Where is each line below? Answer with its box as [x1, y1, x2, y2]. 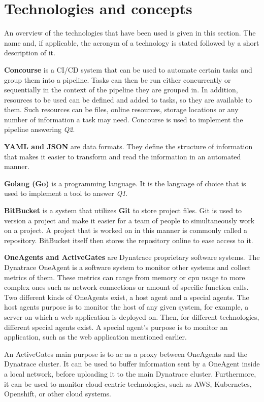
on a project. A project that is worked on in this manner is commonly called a [4, 225, 248, 236]
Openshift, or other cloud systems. [4, 388, 111, 399]
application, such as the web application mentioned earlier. [4, 331, 187, 342]
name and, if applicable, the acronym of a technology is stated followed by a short [4, 37, 259, 48]
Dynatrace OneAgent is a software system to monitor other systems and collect [4, 262, 251, 272]
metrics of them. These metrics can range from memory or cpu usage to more [4, 272, 245, 282]
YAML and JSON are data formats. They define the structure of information [4, 141, 253, 152]
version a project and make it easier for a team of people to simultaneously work [4, 215, 255, 225]
